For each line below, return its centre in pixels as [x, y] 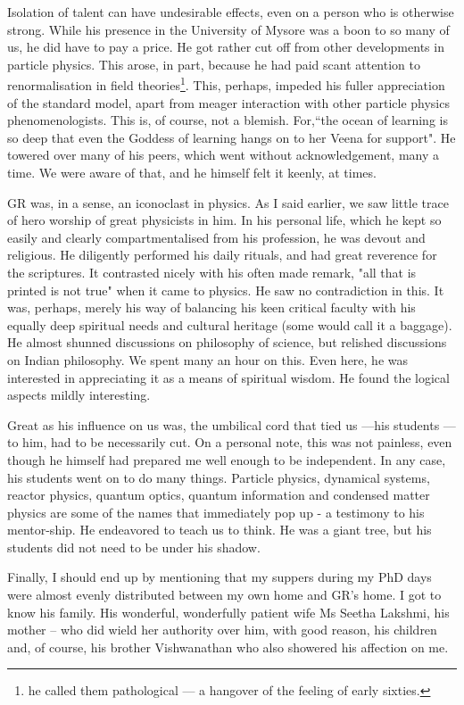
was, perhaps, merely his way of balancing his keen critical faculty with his [211, 307]
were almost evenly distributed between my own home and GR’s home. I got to [224, 595]
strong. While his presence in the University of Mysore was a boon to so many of [228, 29]
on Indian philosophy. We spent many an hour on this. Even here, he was [208, 359]
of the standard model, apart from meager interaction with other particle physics [228, 102]
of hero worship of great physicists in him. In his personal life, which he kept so [224, 220]
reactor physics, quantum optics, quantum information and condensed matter [219, 495]
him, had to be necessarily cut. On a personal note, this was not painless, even [237, 442]
